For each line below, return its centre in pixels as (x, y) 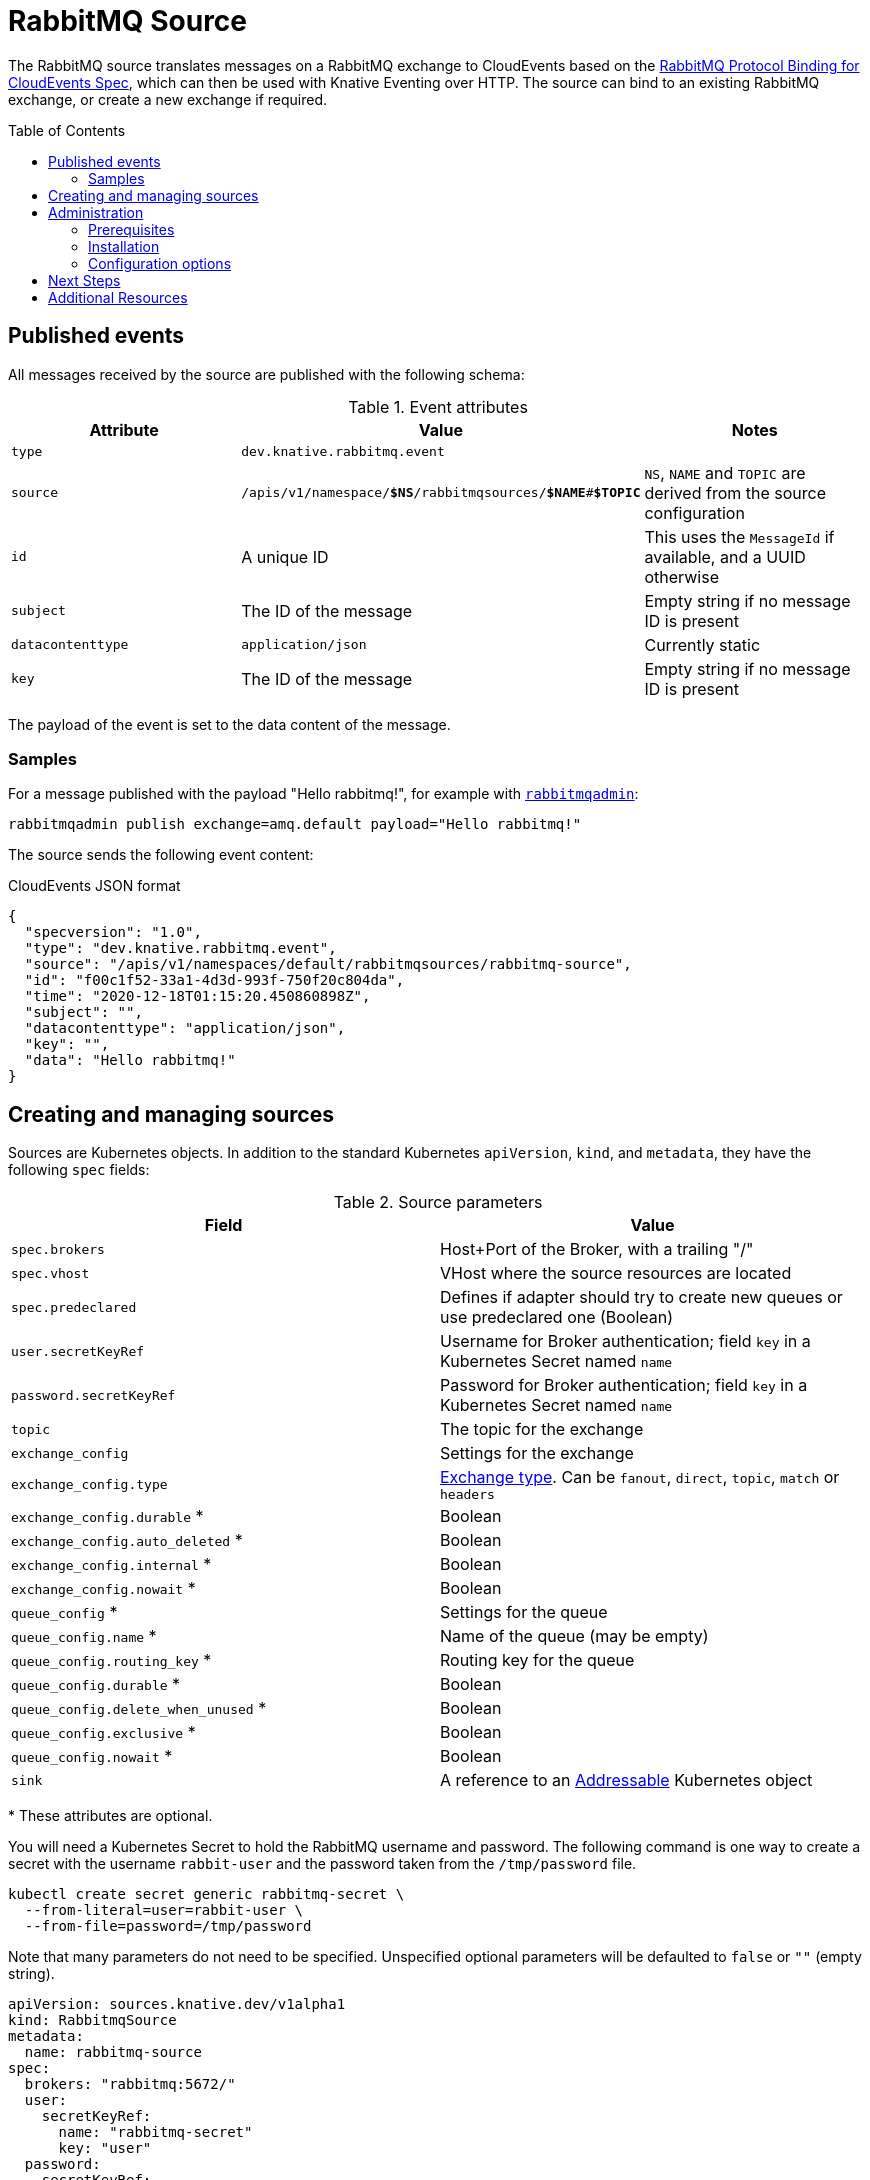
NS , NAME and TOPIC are (725, 472)
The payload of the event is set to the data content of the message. (229, 724)
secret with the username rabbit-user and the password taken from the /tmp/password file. (322, 1864)
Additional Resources (118, 297)
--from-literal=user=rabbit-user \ (164, 1910)
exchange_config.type (89, 1485)
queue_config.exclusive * (103, 1732)
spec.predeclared (74, 1307)
